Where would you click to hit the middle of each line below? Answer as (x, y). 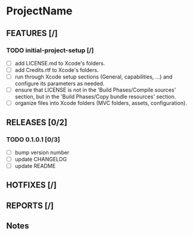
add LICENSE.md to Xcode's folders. (60, 63)
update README (35, 166)
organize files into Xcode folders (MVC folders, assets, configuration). (101, 103)
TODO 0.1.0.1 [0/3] (33, 139)
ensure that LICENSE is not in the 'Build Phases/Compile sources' (95, 90)
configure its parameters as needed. (59, 84)
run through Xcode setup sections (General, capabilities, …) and (94, 77)
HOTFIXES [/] (31, 185)
